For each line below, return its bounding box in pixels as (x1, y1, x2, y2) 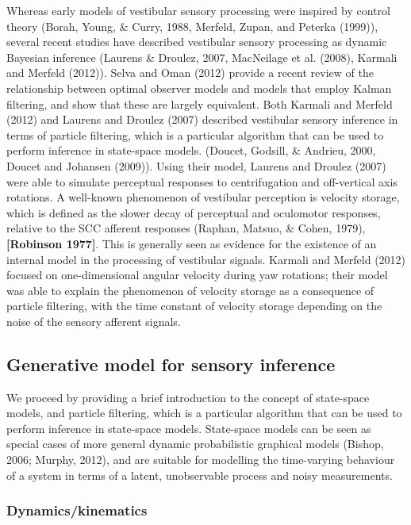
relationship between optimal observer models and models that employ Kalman (6, 79, 392, 96)
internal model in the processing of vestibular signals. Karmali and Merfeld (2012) (6, 251, 406, 267)
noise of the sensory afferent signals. (6, 312, 181, 329)
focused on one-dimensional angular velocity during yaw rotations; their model (6, 266, 388, 283)
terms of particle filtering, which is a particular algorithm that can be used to (6, 126, 384, 143)
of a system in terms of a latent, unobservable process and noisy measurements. (6, 466, 393, 483)
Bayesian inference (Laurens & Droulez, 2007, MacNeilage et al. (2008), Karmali (6, 48, 398, 65)
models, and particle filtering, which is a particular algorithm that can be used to (6, 404, 402, 421)
